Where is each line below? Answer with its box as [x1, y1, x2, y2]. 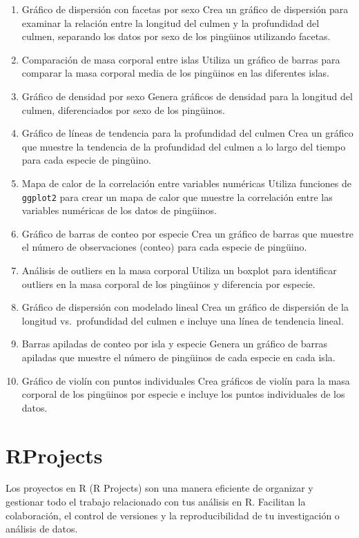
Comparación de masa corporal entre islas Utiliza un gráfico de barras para [21, 52, 340, 66]
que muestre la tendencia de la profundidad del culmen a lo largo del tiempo [21, 139, 346, 153]
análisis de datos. [6, 521, 78, 536]
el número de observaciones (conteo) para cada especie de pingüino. [21, 240, 307, 254]
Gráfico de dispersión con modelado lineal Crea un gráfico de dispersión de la [21, 300, 349, 314]
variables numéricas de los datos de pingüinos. [21, 203, 217, 218]
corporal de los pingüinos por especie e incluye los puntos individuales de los [21, 387, 345, 401]
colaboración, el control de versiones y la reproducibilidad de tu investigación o [6, 508, 340, 522]
